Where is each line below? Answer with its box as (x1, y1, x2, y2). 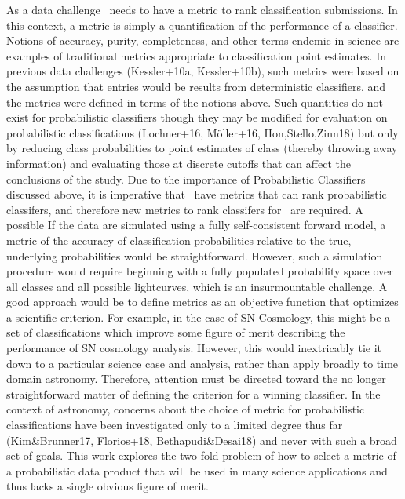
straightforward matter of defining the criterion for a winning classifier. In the (6, 385, 381, 402)
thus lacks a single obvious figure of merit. (6, 478, 209, 494)
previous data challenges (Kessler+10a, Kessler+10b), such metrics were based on (6, 63, 400, 79)
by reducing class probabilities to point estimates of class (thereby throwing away (6, 140, 398, 156)
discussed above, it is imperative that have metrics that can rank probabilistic (6, 186, 387, 202)
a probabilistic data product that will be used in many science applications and (6, 462, 388, 479)
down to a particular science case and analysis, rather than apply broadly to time (6, 355, 399, 371)
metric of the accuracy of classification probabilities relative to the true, (6, 231, 352, 248)
